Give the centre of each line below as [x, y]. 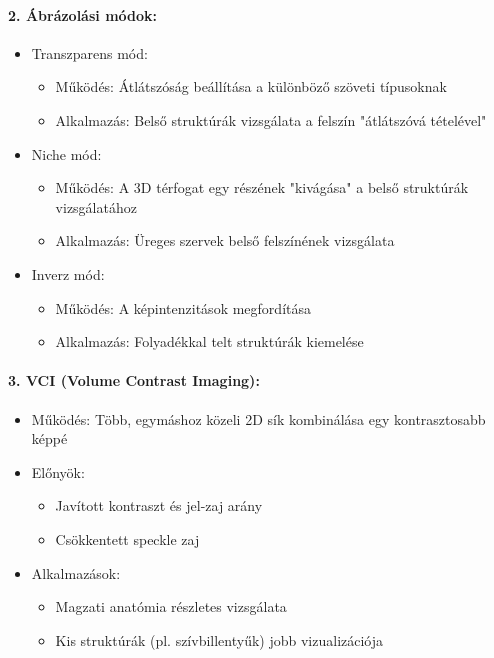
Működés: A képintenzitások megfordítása [183, 307]
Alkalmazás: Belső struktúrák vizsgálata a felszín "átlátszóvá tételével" [271, 119]
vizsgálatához [96, 206]
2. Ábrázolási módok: [83, 14]
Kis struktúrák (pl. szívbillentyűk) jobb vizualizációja [219, 639]
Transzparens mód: [89, 52]
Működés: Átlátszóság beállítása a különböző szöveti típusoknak [251, 86]
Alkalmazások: [76, 572]
